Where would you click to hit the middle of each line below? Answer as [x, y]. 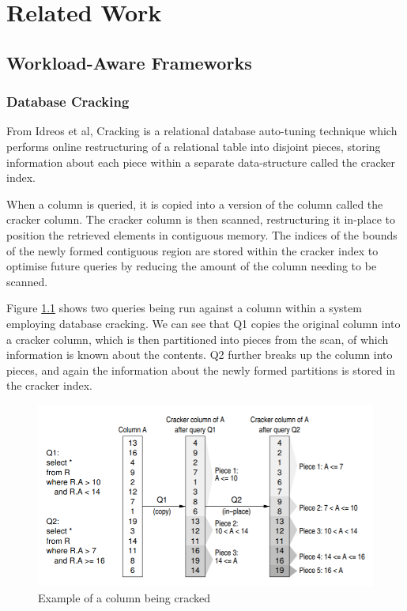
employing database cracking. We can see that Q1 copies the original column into [203, 323]
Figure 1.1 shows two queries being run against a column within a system [184, 308]
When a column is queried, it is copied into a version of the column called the [195, 204]
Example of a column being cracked [124, 598]
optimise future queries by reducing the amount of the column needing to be [192, 266]
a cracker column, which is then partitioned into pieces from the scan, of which [198, 339]
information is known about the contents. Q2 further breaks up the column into [200, 355]
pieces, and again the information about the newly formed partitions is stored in [201, 370]
